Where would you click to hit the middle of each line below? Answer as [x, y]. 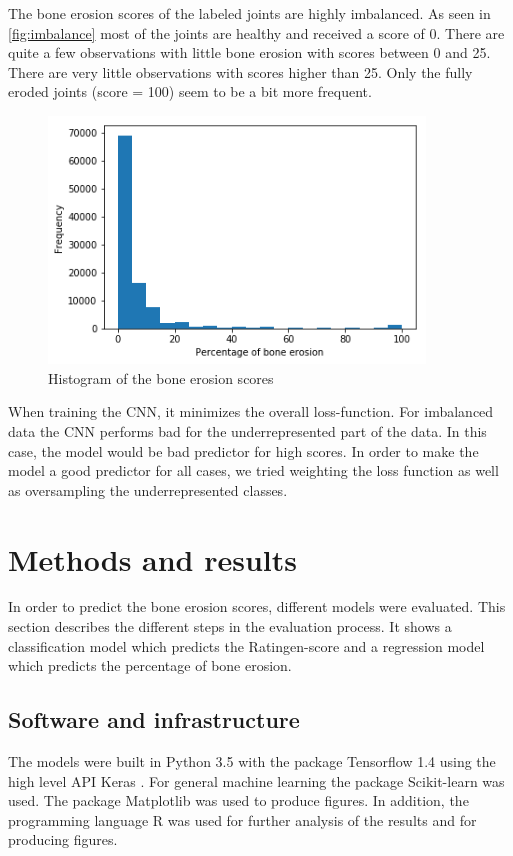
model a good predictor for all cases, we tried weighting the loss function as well [253, 470]
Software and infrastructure [154, 719]
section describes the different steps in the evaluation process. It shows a [230, 626]
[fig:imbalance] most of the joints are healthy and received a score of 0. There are [256, 32]
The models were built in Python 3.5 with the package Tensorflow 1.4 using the [252, 761]
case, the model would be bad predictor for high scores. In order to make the [243, 450]
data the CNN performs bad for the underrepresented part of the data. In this [247, 430]
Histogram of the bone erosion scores [161, 377]
